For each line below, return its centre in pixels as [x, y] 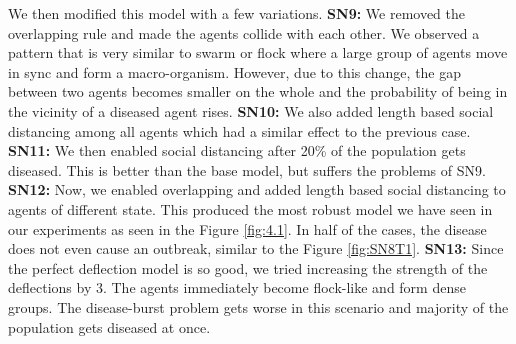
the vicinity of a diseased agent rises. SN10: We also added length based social [251, 110]
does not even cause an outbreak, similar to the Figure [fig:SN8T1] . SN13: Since [256, 248]
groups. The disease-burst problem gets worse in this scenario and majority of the [258, 306]
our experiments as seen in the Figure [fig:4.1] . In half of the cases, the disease [247, 228]
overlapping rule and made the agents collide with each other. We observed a [244, 32]
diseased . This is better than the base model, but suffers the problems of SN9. [247, 169]
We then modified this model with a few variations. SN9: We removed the [237, 13]
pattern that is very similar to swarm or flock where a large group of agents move [258, 52]
